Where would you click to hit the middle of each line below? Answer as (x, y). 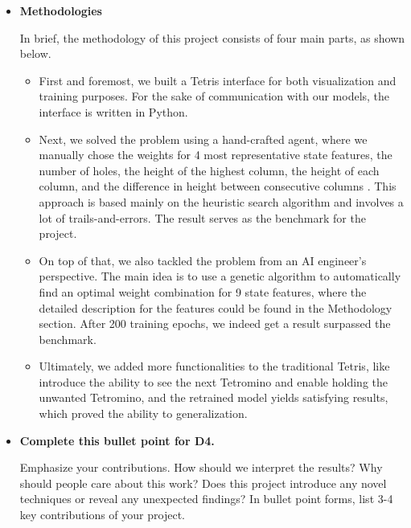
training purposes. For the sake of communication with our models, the (214, 96)
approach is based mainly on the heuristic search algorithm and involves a (221, 201)
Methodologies (61, 10)
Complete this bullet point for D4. (117, 440)
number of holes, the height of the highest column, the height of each (209, 170)
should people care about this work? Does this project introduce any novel (203, 483)
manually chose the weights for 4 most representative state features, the (216, 155)
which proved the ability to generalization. (143, 413)
